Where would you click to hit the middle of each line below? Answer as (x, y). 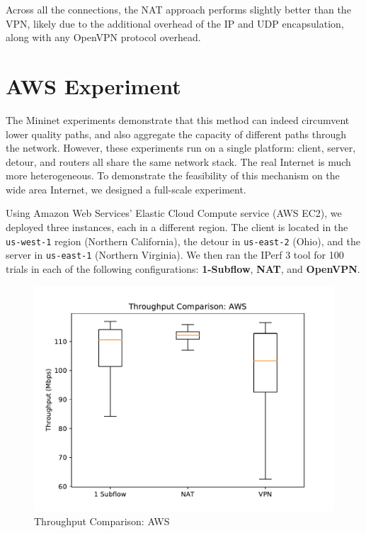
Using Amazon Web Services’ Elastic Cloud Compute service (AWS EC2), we (174, 213)
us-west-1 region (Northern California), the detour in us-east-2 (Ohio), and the (183, 241)
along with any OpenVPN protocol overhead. (103, 37)
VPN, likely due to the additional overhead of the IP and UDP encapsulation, (175, 23)
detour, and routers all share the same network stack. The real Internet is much (178, 161)
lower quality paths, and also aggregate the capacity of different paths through (176, 134)
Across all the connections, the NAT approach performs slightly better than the (178, 9)
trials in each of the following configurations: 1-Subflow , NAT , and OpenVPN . (183, 268)
